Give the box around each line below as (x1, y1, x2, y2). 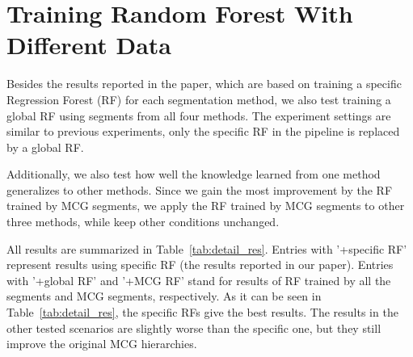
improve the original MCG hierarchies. (6, 335, 197, 352)
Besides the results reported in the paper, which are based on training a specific (6, 75, 402, 92)
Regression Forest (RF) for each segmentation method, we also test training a (6, 90, 391, 107)
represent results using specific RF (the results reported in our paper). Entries (6, 256, 394, 273)
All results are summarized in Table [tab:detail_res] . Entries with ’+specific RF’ (6, 240, 407, 257)
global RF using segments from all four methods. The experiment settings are (6, 107, 391, 124)
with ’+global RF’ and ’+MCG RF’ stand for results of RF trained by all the (6, 271, 391, 288)
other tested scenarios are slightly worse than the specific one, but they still (6, 319, 381, 336)
